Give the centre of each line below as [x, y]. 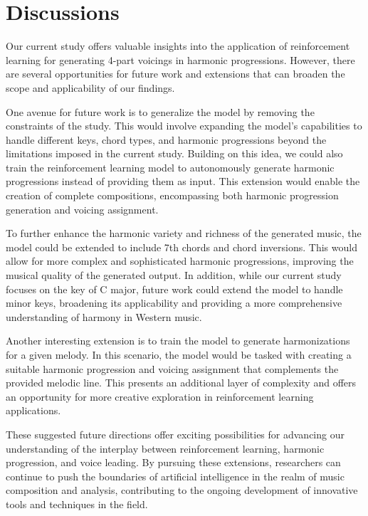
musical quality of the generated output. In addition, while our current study [174, 275]
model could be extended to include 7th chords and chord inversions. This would [182, 247]
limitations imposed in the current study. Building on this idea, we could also [174, 153]
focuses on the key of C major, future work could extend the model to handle [174, 289]
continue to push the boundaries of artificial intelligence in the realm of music [175, 476]
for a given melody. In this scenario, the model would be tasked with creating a [179, 354]
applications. [33, 410]
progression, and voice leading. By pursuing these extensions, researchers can [173, 462]
